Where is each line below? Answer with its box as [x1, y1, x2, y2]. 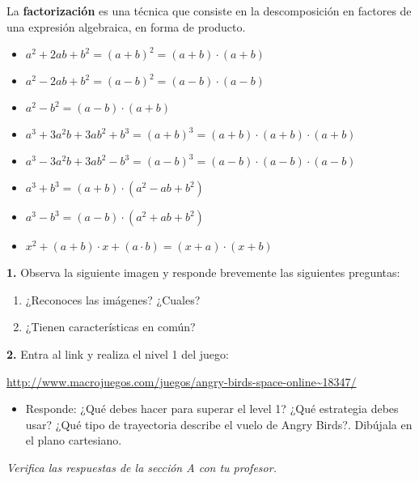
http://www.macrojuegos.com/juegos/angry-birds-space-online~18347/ [6, 372, 357, 389]
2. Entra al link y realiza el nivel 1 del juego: [6, 345, 229, 362]
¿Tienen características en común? [25, 318, 196, 335]
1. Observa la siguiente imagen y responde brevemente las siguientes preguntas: [6, 264, 400, 281]
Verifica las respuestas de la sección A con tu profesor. [6, 458, 277, 475]
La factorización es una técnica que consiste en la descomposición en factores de [6, 2, 412, 19]
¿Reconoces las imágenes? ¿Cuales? [25, 291, 201, 308]
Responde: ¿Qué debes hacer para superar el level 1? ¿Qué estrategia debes [25, 400, 399, 417]
